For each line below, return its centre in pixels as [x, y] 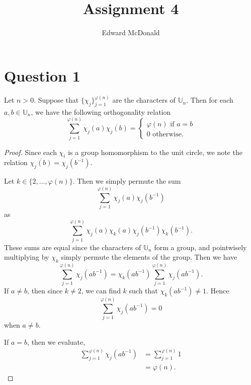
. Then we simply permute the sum [127, 181]
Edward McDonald [131, 32]
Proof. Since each [30, 152]
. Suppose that [56, 100]
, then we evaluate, [56, 341]
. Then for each [210, 100]
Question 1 [42, 75]
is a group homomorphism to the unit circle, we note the [155, 152]
